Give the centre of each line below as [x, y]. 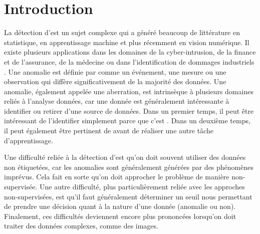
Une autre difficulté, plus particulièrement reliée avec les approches [142, 187]
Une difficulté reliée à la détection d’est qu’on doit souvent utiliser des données [125, 157]
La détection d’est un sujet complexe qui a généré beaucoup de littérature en [122, 32]
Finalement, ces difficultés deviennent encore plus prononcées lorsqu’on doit [120, 216]
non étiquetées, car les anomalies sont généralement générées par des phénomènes [129, 167]
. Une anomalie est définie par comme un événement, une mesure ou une [115, 71]
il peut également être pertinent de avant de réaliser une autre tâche [109, 131]
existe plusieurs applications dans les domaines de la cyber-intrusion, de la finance [130, 52]
